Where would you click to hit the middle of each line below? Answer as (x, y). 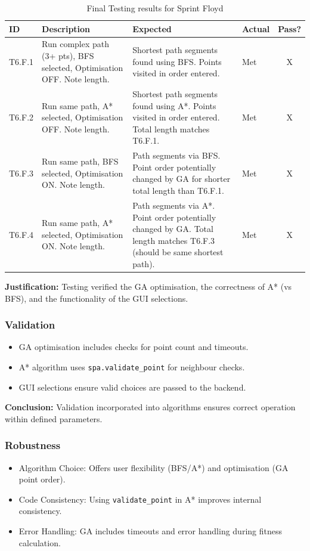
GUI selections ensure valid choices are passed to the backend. (132, 387)
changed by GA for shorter (182, 179)
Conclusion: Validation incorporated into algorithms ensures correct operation (150, 407)
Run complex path (76, 44)
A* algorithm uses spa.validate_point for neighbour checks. (132, 366)
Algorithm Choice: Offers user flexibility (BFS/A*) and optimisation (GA (154, 467)
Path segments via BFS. (176, 155)
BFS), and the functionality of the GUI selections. (97, 298)
